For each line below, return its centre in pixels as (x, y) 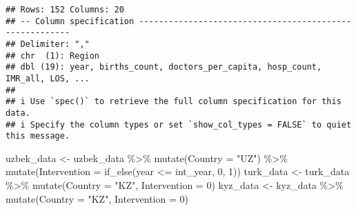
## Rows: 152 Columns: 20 (65, 10)
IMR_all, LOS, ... (48, 78)
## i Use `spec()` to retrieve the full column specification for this (174, 102)
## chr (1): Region (53, 56)
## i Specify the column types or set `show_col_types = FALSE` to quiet (179, 124)
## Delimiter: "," (48, 44)
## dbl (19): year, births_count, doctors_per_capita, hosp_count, (164, 67)
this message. (38, 136)
